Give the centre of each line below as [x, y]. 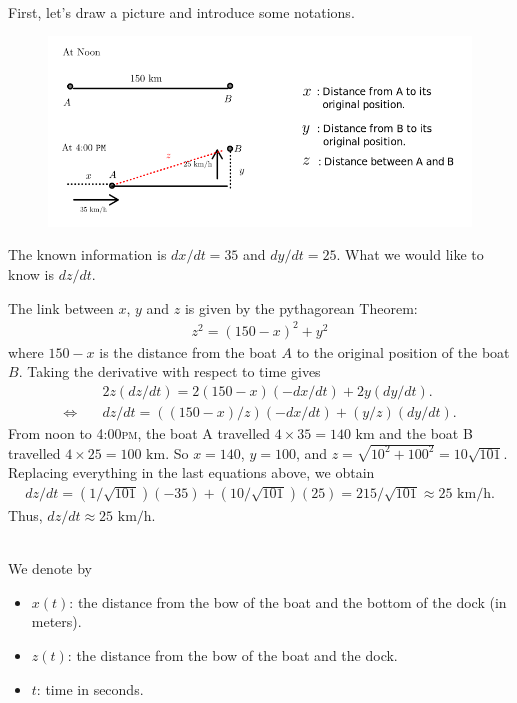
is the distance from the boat [188, 351]
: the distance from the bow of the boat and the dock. [232, 655]
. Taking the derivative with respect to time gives [169, 371]
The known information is [87, 254]
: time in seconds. [90, 688]
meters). [56, 621]
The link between [61, 307]
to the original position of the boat [403, 351]
